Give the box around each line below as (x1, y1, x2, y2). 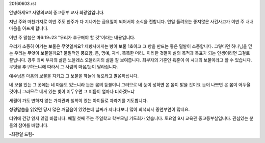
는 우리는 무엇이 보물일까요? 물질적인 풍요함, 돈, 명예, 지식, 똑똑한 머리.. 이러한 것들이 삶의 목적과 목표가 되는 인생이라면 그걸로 (9, 50, 250, 56)
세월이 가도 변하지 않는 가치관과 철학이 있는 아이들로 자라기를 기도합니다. (9, 98, 148, 103)
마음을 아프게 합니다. (9, 25, 49, 31)
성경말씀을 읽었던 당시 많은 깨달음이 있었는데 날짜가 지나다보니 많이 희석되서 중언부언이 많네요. (9, 106, 190, 112)
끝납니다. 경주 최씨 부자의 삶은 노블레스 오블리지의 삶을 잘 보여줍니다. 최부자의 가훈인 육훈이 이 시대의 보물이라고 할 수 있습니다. (9, 57, 252, 63)
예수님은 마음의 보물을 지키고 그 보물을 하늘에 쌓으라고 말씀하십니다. (9, 73, 139, 79)
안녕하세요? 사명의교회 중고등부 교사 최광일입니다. (9, 10, 105, 16)
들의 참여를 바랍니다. (9, 122, 49, 128)
